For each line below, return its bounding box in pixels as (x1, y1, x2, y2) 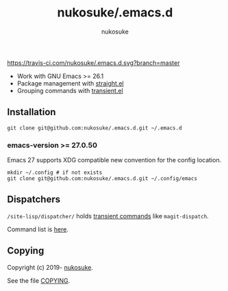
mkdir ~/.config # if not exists (7, 169, 103, 176)
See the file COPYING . (7, 276, 71, 285)
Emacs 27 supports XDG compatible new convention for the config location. (7, 156, 222, 164)
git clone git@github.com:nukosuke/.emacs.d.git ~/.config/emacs (7, 175, 197, 182)
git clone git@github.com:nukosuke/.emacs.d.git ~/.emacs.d (7, 125, 183, 131)
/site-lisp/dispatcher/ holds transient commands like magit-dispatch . (7, 212, 209, 220)
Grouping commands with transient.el (16, 86, 123, 94)
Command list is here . (7, 225, 68, 233)
